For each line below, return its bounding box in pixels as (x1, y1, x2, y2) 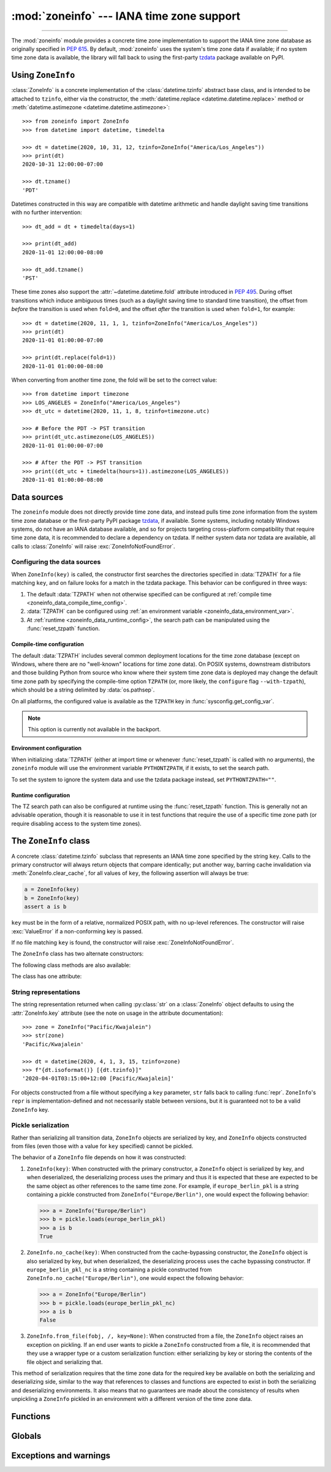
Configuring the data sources (11, 558, 101, 566)
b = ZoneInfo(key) (24, 895, 80, 901)
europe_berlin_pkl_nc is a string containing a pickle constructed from (26, 1266, 212, 1273)
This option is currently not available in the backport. (28, 726, 161, 733)
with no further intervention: (11, 209, 82, 216)
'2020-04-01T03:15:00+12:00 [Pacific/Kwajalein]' (22, 1075, 175, 1082)
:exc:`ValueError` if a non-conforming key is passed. (11, 927, 143, 935)
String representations (11, 988, 81, 996)
